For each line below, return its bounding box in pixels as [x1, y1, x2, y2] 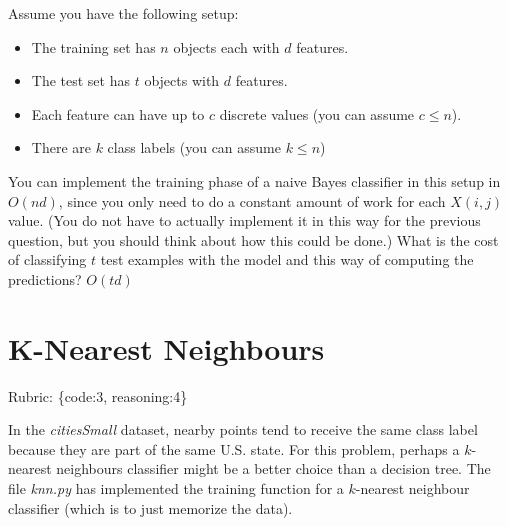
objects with [144, 70, 220, 91]
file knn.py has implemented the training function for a [8, 478, 344, 499]
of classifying [8, 249, 87, 270]
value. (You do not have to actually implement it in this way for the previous [8, 210, 481, 231]
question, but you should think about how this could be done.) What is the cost [8, 229, 499, 250]
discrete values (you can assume [219, 103, 415, 124]
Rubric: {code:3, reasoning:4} [8, 385, 188, 406]
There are [31, 137, 91, 158]
